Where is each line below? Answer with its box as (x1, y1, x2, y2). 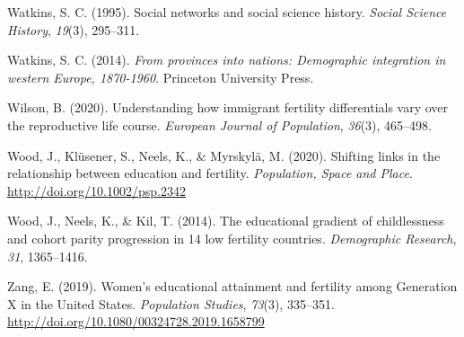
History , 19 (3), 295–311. (7, 20, 140, 39)
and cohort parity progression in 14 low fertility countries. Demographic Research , (7, 228, 457, 247)
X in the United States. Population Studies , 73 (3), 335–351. (7, 294, 335, 313)
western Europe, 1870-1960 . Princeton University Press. (7, 67, 314, 86)
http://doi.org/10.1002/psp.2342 (7, 181, 186, 200)
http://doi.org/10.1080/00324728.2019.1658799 (7, 312, 265, 331)
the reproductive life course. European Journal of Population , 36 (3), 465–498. (7, 115, 433, 134)
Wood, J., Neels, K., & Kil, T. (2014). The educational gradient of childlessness (7, 211, 444, 230)
